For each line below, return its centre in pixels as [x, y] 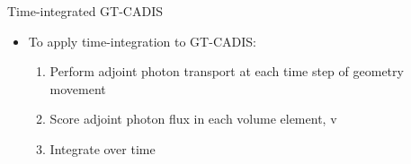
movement [78, 88]
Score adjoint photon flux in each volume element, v [193, 119]
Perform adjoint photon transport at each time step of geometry [227, 71]
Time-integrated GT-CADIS [85, 11]
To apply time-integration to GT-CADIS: [142, 41]
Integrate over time [103, 148]
